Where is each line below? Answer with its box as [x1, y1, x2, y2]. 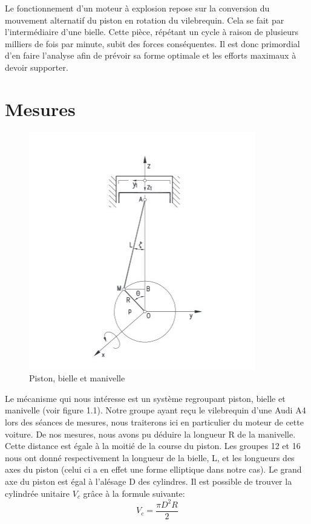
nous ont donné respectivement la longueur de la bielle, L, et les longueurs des [5, 451, 295, 464]
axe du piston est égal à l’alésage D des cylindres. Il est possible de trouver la [5, 475, 292, 488]
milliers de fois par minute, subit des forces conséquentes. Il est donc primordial [5, 37, 300, 50]
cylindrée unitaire [5, 487, 70, 499]
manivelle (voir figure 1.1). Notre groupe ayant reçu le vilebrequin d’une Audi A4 [5, 404, 306, 416]
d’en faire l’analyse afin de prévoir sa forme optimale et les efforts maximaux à [5, 49, 296, 62]
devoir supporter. [5, 60, 68, 73]
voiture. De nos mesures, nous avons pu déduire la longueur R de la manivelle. [5, 427, 296, 440]
